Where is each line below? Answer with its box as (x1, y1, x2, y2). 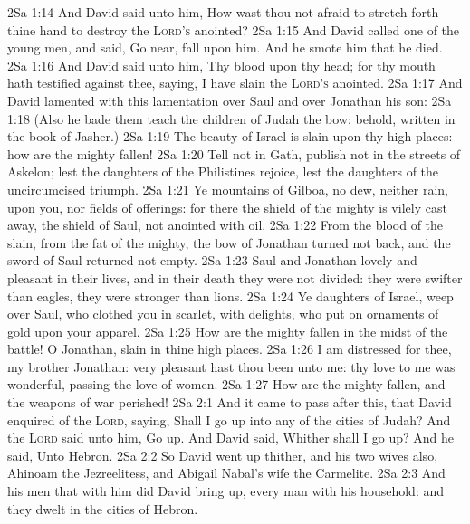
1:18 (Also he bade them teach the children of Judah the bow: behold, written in (7, 109, 456, 128)
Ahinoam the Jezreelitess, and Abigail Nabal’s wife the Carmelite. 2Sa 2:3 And (7, 463, 446, 482)
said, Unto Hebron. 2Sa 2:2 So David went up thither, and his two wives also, (7, 445, 438, 464)
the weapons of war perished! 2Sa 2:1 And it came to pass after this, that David (7, 393, 452, 412)
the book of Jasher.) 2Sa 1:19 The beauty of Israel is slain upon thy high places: (7, 127, 453, 146)
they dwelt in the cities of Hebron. (7, 499, 198, 518)
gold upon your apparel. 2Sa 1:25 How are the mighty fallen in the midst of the (7, 321, 448, 340)
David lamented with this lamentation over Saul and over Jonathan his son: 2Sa (7, 91, 452, 110)
